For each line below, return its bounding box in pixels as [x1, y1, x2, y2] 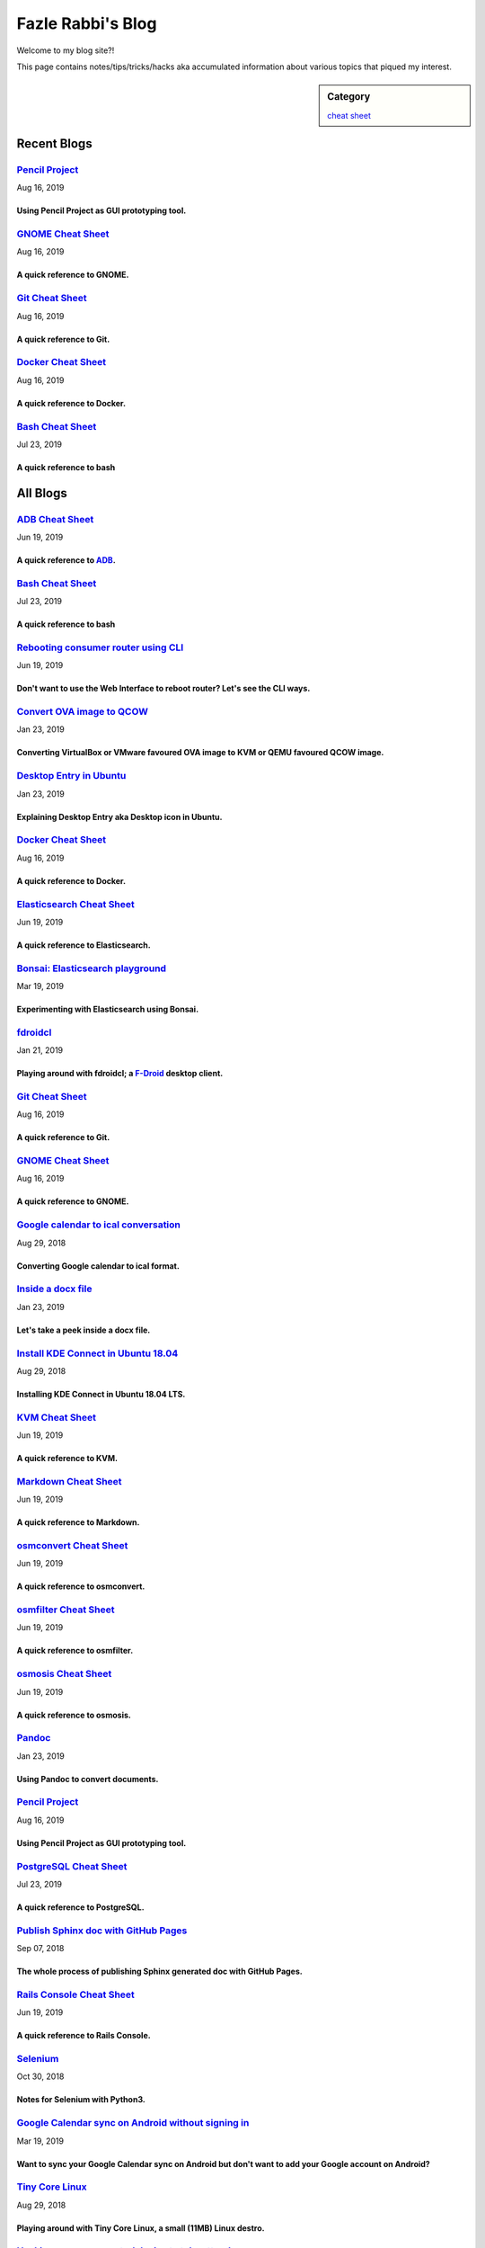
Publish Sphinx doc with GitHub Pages [16, 1924, 188, 1937]
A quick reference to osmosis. [16, 1709, 132, 1720]
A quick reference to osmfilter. [16, 1646, 134, 1656]
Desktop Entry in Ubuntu [16, 770, 127, 782]
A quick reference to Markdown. [16, 1517, 140, 1528]
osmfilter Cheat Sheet [16, 1603, 115, 1616]
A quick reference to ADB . [16, 555, 116, 566]
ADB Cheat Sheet [16, 513, 94, 525]
